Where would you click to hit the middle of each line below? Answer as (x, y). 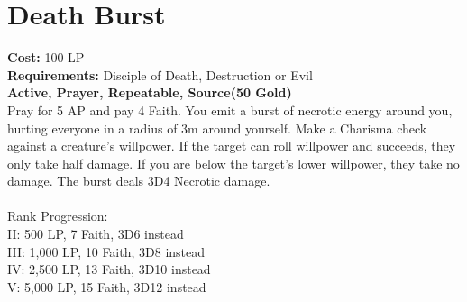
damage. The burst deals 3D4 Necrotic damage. (139, 181)
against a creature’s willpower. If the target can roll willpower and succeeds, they (232, 146)
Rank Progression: (58, 216)
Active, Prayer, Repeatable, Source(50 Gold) (150, 92)
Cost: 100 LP (46, 57)
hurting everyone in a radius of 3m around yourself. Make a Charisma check (217, 128)
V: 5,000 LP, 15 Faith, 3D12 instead (107, 286)
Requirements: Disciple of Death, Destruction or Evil (160, 74)
